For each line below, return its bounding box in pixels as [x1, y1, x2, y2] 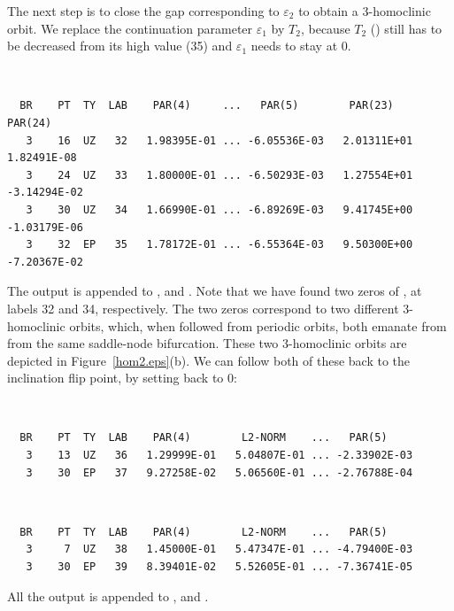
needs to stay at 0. [250, 36, 351, 55]
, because [300, 19, 350, 37]
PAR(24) [7, 116, 52, 129]
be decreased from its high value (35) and [7, 36, 233, 55]
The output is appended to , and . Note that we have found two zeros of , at [7, 282, 422, 300]
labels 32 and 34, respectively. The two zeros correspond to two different [7, 298, 399, 317]
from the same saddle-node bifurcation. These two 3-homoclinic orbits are [7, 334, 407, 352]
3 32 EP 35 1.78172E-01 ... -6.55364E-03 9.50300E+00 [26, 238, 413, 251]
